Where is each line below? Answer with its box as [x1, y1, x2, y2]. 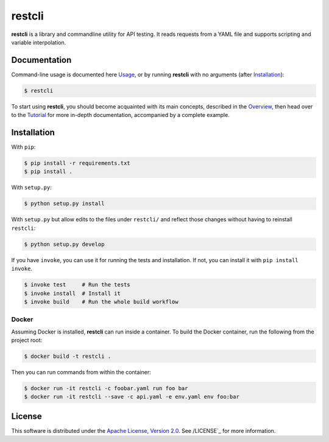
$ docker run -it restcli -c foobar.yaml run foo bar [24, 385, 188, 392]
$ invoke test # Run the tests [24, 281, 130, 288]
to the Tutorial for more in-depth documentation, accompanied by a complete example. [11, 112, 230, 119]
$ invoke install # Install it [24, 290, 121, 297]
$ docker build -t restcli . [24, 353, 111, 360]
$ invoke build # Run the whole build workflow [24, 298, 179, 305]
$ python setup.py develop [24, 241, 105, 248]
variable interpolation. [11, 38, 66, 46]
